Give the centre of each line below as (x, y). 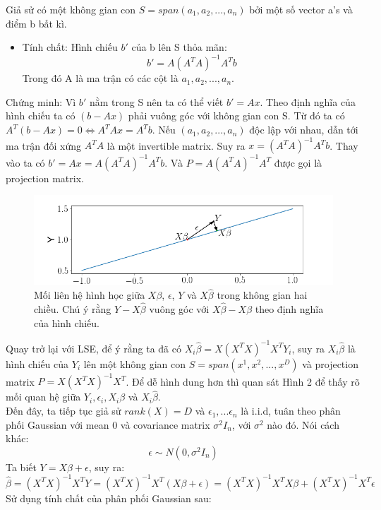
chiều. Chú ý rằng (73, 309)
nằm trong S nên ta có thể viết (156, 101)
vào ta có (25, 162)
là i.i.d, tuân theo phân (291, 411)
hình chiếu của (37, 363)
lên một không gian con (134, 363)
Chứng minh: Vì (41, 101)
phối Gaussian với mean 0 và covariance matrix (108, 424)
